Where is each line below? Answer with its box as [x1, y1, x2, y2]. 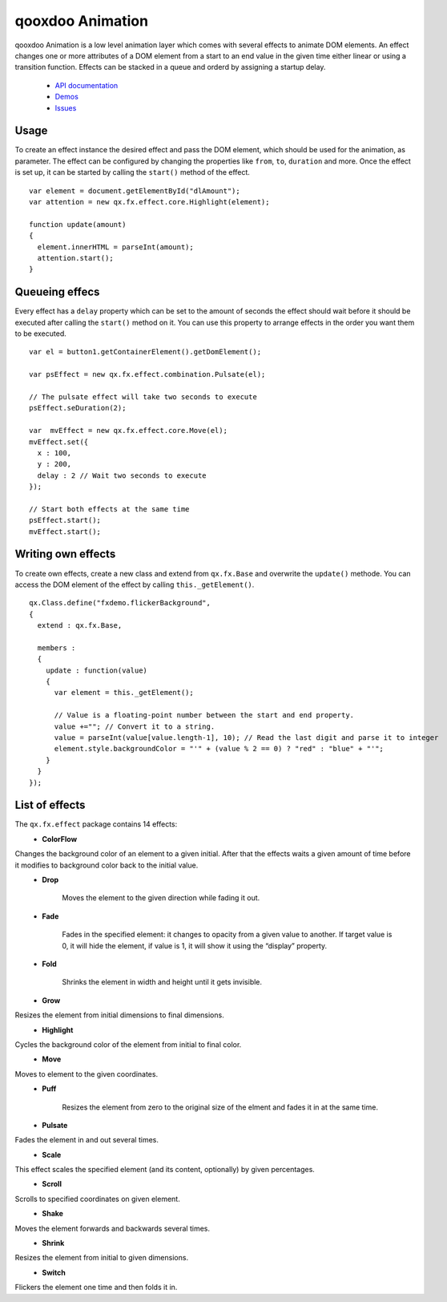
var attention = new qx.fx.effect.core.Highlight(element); [29, 197, 270, 206]
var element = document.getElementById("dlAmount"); [29, 186, 240, 196]
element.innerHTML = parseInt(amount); [37, 242, 194, 252]
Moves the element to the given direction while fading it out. [62, 893, 260, 903]
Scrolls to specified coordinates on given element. [14, 1194, 180, 1203]
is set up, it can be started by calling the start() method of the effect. [14, 168, 250, 177]
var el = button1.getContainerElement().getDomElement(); [29, 347, 262, 357]
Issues [54, 103, 77, 112]
